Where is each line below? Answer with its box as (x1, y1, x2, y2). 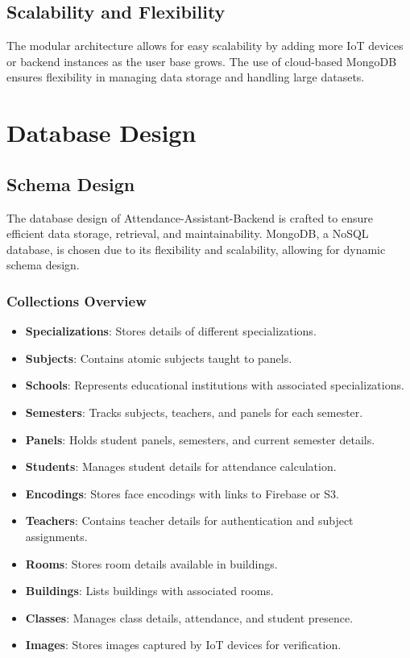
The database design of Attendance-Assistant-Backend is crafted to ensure (6, 209, 373, 226)
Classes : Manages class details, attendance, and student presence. (25, 609, 354, 626)
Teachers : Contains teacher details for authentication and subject (25, 512, 354, 529)
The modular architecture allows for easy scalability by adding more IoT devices (6, 37, 404, 54)
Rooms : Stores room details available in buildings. (25, 555, 278, 572)
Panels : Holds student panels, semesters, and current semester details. (25, 431, 375, 448)
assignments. (25, 527, 88, 544)
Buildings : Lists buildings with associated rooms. (25, 582, 274, 599)
